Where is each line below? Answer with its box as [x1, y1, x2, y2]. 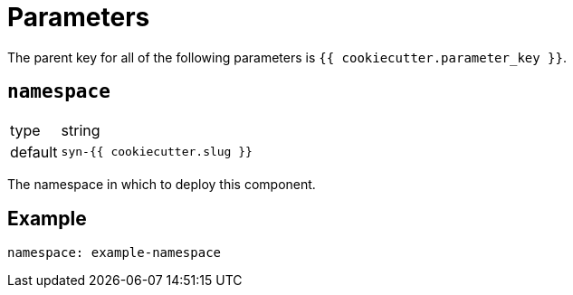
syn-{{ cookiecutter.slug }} [61, 145, 253, 159]
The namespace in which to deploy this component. [7, 176, 316, 192]
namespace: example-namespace [7, 245, 222, 261]
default [10, 142, 58, 161]
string [61, 120, 100, 139]
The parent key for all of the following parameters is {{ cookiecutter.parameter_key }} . [7, 49, 568, 65]
